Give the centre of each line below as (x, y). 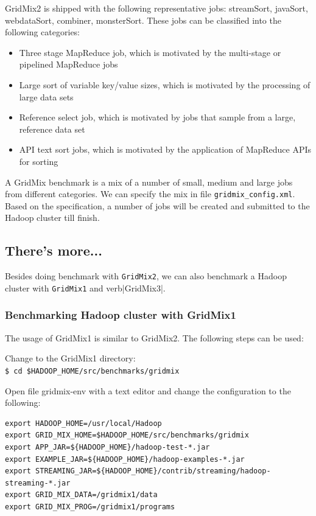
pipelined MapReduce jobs (68, 64)
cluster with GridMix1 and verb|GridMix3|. (85, 288)
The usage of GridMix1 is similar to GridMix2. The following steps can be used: (154, 337)
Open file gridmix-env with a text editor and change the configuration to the (148, 390)
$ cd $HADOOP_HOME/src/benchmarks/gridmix (92, 371)
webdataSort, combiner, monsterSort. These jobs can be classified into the (143, 20)
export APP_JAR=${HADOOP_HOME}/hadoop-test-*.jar (107, 447)
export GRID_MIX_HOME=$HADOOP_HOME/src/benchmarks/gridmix (127, 435)
